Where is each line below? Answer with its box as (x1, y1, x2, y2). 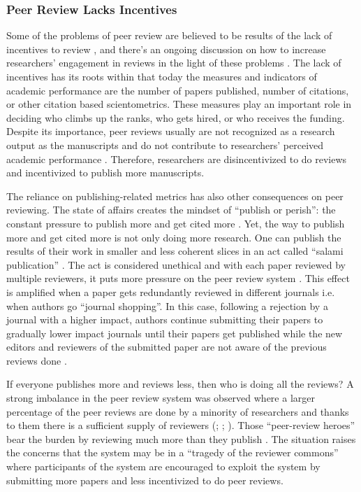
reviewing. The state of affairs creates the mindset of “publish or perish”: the (6, 202, 336, 217)
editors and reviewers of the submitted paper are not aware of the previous (6, 339, 327, 354)
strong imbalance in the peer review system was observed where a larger (6, 391, 315, 405)
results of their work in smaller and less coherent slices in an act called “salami (6, 244, 344, 258)
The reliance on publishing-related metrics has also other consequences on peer (6, 188, 344, 203)
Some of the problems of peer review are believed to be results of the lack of (6, 28, 332, 43)
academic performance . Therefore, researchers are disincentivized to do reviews (6, 151, 347, 166)
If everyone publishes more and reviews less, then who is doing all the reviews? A (6, 377, 354, 391)
